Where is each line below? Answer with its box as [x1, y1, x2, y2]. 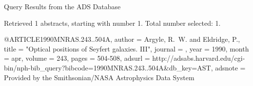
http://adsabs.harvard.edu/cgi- [152, 53, 245, 63]
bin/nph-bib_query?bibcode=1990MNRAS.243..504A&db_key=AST [4, 62, 211, 72]
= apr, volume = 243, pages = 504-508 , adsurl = [4, 53, 150, 63]
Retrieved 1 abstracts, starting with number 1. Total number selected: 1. [4, 17, 221, 28]
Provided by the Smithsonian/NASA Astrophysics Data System [4, 72, 195, 82]
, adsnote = [211, 62, 246, 72]
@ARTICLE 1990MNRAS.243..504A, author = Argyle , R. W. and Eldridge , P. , [4, 34, 240, 44]
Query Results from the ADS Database [4, 1, 121, 11]
